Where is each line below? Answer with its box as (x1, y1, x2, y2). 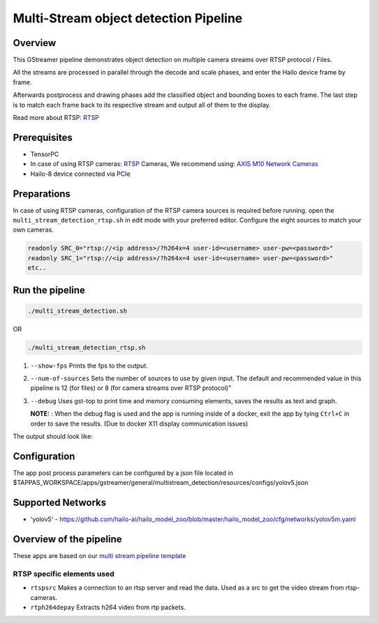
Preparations (13, 188, 71, 200)
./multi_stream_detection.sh (27, 307, 128, 315)
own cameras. (13, 225, 54, 234)
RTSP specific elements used (13, 569, 114, 578)
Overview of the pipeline (13, 534, 122, 546)
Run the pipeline (13, 284, 85, 296)
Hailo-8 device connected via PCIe (30, 170, 131, 178)
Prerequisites (13, 131, 73, 143)
